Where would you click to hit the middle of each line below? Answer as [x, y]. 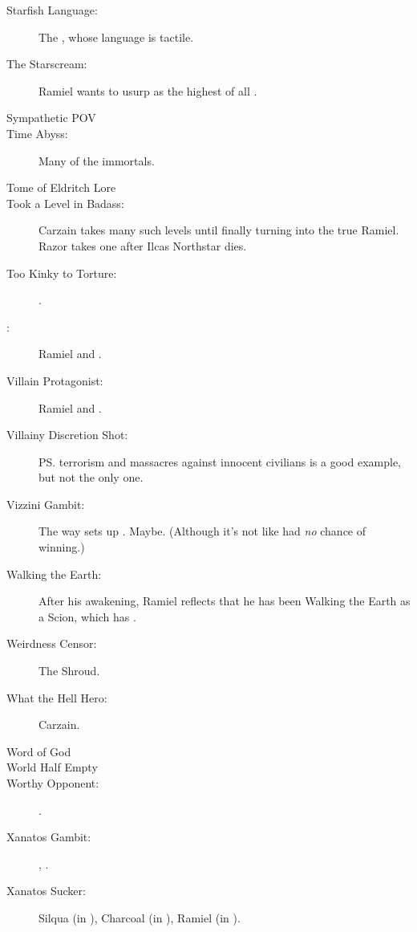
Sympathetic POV [51, 118]
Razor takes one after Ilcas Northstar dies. [143, 245]
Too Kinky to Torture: [62, 273]
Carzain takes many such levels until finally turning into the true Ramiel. [219, 230]
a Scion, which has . [87, 616]
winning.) [62, 547]
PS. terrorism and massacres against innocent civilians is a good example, [220, 461]
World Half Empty [52, 767]
